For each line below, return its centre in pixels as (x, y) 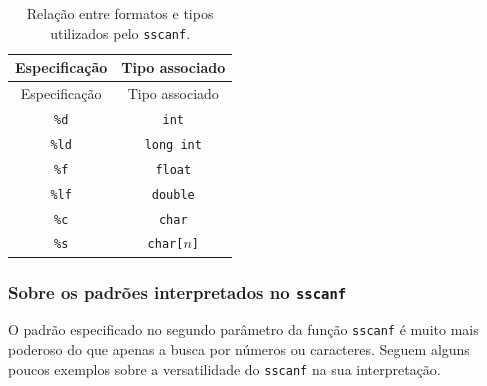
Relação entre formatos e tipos (120, 13)
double (173, 194)
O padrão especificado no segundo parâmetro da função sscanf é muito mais (243, 329)
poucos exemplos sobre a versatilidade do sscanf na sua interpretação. (224, 368)
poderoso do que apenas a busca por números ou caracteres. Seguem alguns (239, 349)
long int (173, 144)
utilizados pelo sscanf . (120, 32)
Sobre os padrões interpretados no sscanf (177, 291)
